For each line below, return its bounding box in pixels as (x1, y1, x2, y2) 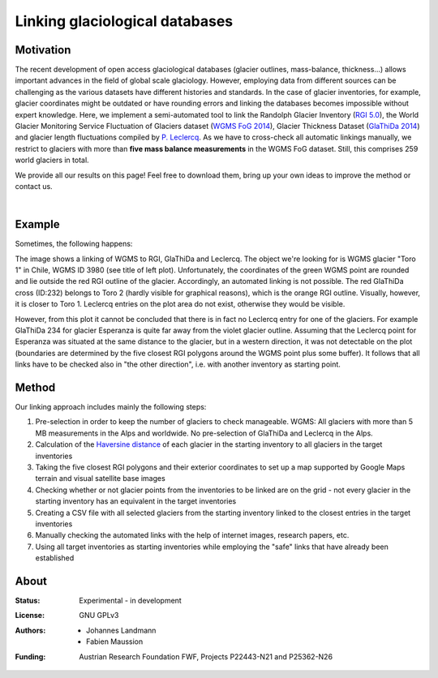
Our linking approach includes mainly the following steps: (15, 402, 207, 412)
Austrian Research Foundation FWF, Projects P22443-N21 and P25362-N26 (79, 651, 333, 661)
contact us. (15, 181, 53, 191)
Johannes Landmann (86, 625, 157, 635)
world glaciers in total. (15, 155, 89, 165)
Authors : (15, 625, 46, 635)
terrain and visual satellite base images (35, 474, 165, 483)
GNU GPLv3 (79, 611, 119, 620)
